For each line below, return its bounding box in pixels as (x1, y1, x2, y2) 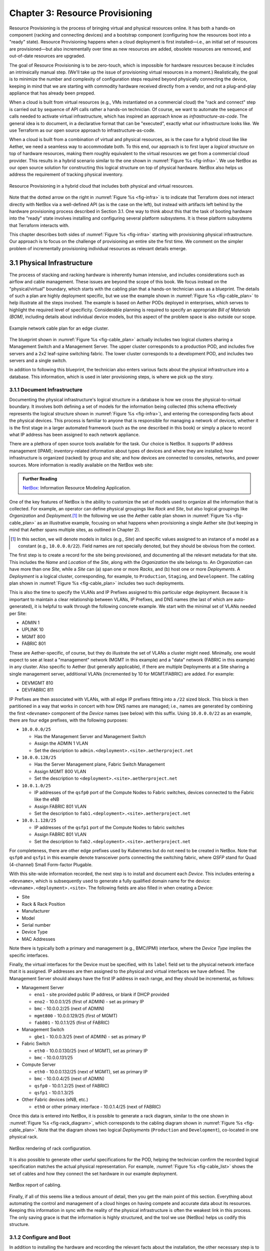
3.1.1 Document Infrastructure (9, 386, 82, 393)
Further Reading (22, 475, 57, 481)
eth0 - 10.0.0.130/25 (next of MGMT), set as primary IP (34, 1047, 148, 1053)
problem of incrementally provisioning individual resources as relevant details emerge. (9, 245, 187, 251)
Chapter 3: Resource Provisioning (9, 8, 152, 19)
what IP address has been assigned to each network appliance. (9, 431, 140, 437)
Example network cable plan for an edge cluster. (9, 325, 109, 331)
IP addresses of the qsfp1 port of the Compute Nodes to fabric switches (34, 824, 184, 830)
